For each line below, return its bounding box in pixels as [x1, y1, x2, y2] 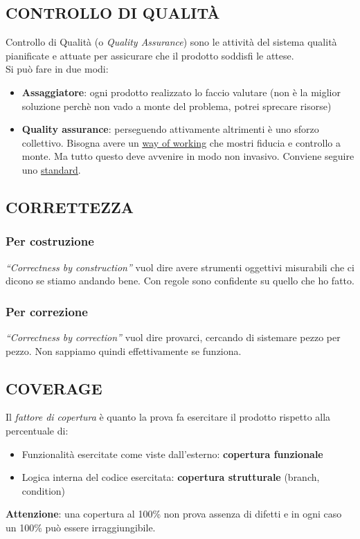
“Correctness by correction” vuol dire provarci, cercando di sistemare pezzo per [6, 329, 341, 344]
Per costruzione [6, 232, 94, 250]
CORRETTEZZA [6, 196, 134, 217]
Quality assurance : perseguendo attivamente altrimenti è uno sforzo [21, 122, 319, 136]
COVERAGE [6, 377, 102, 399]
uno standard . [21, 162, 81, 176]
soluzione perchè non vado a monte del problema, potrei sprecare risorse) [21, 98, 332, 113]
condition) [21, 483, 66, 497]
